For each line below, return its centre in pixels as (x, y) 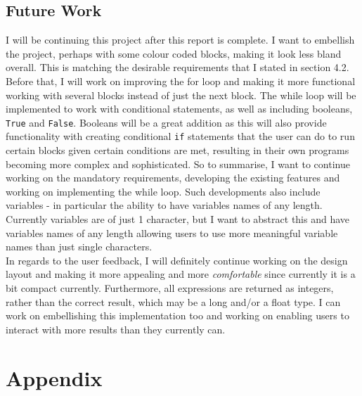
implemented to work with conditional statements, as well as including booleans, (179, 109)
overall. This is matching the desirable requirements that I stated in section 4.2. (177, 67)
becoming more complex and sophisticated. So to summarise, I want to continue (178, 164)
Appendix (54, 377)
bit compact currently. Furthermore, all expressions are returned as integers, (170, 288)
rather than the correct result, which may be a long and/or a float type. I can (173, 301)
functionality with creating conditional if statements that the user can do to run (180, 136)
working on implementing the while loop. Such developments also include (163, 191)
